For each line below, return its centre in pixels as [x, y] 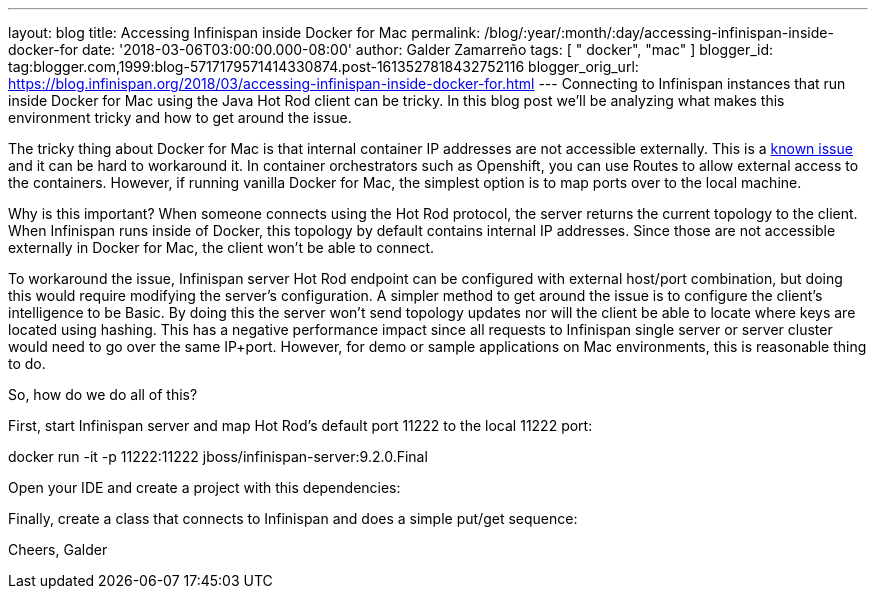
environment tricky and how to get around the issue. [180, 117]
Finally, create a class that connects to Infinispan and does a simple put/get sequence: [293, 518]
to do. [27, 363]
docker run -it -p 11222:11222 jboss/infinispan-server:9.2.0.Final [218, 456]
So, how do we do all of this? [103, 394]
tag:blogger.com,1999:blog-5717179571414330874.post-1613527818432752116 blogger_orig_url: [323, 66]
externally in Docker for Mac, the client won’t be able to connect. [221, 247]
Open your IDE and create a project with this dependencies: [204, 487]
